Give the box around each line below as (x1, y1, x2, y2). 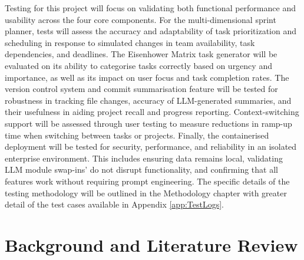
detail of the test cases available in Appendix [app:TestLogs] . (5, 198, 224, 210)
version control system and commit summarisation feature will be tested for (5, 83, 278, 95)
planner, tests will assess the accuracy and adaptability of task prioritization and (5, 25, 296, 37)
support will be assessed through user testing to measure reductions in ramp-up (5, 117, 292, 129)
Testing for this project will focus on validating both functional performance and (5, 2, 296, 14)
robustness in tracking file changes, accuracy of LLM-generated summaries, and (5, 94, 292, 106)
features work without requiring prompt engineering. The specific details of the (5, 175, 290, 187)
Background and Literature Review (5, 232, 298, 256)
